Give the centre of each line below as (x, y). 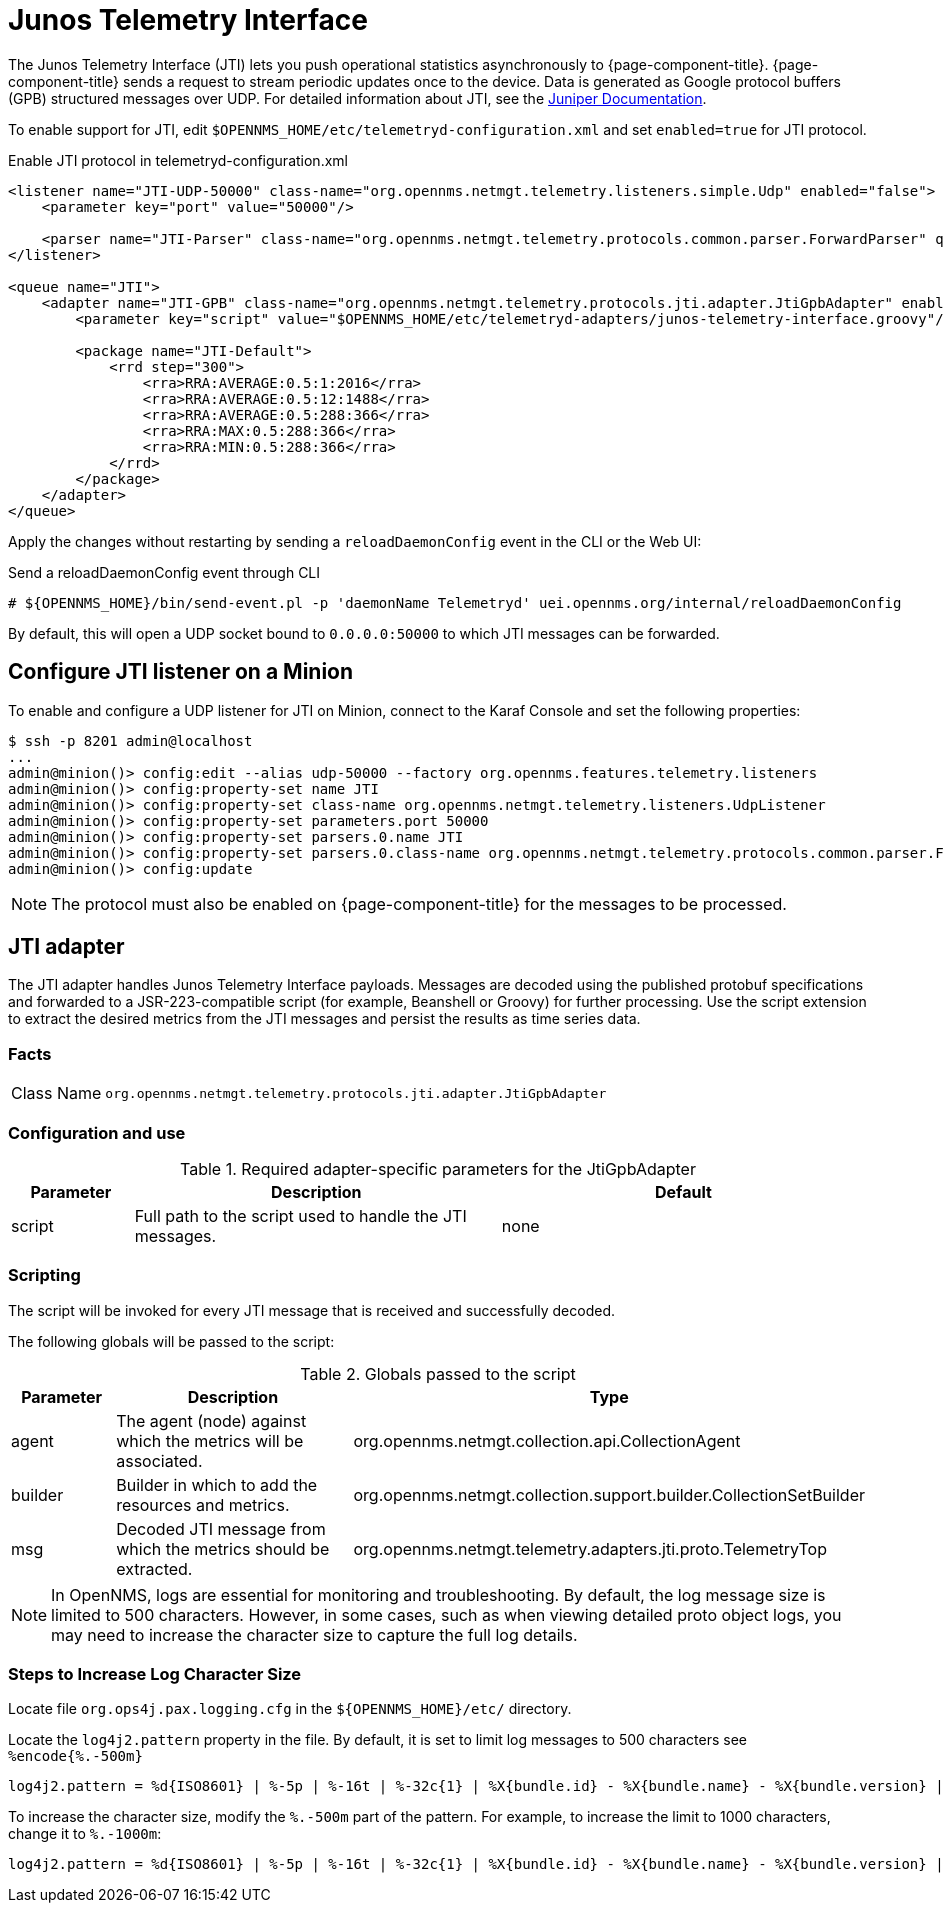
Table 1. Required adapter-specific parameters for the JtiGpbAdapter (438, 1168)
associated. (159, 1460)
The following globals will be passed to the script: (171, 1341)
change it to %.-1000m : (85, 1834)
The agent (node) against (211, 1420)
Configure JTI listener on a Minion (181, 672)
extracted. (154, 1568)
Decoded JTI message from (221, 1528)
